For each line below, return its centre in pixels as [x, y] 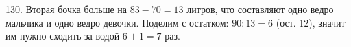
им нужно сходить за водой [63, 36]
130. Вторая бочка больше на [66, 9]
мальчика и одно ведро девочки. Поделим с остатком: [117, 22]
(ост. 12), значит [311, 22]
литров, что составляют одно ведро [260, 9]
